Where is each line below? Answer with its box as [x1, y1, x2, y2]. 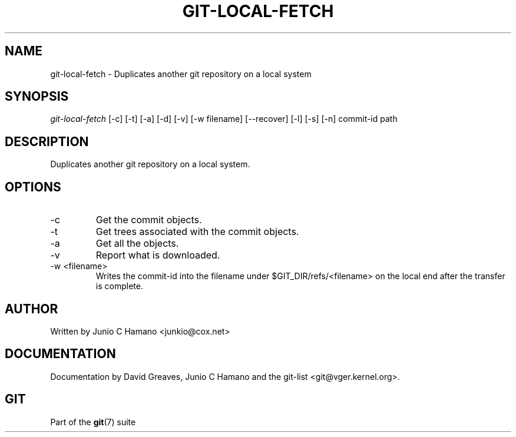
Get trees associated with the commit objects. [95, 226, 299, 238]
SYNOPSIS [5, 89, 69, 104]
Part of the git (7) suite [50, 416, 136, 427]
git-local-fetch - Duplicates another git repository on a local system [50, 68, 312, 79]
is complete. [95, 281, 143, 292]
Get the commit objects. [95, 214, 202, 226]
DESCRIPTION [5, 134, 89, 149]
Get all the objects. [95, 237, 179, 250]
